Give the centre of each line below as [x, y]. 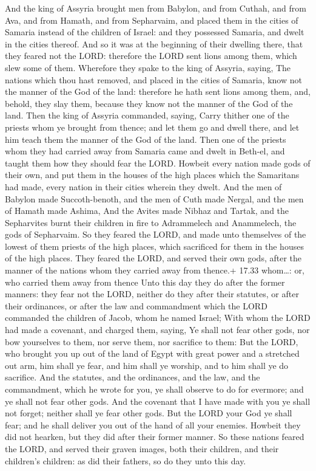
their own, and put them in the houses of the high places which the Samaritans [152, 175]
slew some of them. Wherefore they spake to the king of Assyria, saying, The [148, 67]
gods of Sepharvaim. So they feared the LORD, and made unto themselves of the [156, 234]
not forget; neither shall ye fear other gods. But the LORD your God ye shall [149, 413]
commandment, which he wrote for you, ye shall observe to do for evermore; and [154, 389]
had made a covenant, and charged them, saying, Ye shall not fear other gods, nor [157, 330]
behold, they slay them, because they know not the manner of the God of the [149, 103]
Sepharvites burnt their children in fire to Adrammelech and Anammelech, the [151, 222]
